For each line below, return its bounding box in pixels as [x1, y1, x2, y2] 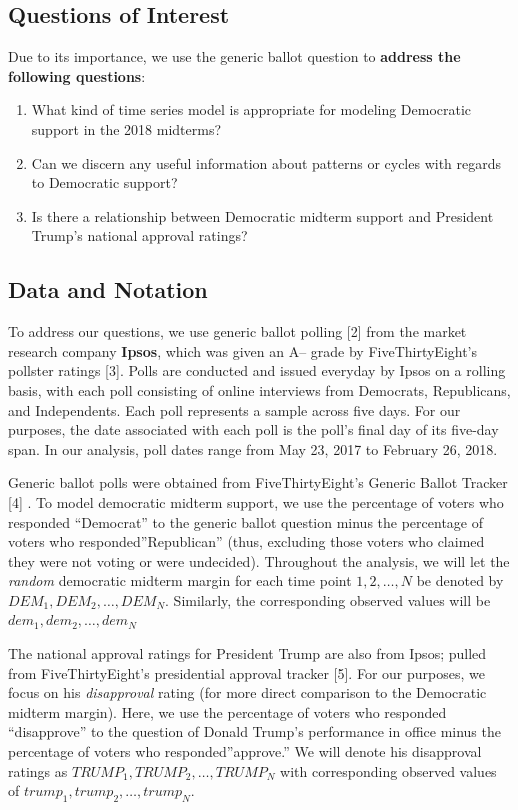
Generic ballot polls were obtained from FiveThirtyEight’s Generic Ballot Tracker [8, 472, 508, 493]
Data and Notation [8, 274, 208, 305]
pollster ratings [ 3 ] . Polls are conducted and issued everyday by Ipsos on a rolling [8, 360, 506, 381]
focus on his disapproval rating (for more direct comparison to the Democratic [8, 682, 487, 703]
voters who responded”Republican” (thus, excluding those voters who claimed [8, 531, 485, 552]
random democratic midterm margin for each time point [8, 570, 352, 591]
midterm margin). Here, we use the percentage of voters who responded [8, 701, 447, 722]
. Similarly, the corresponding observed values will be [165, 589, 491, 610]
